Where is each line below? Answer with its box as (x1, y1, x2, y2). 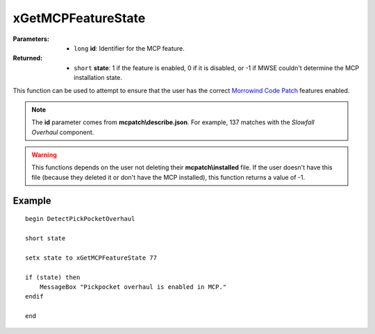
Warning (31, 151, 57, 159)
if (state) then (25, 273, 81, 281)
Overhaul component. (31, 128, 94, 136)
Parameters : (12, 35, 50, 43)
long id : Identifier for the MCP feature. (74, 44, 185, 52)
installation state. (74, 74, 123, 82)
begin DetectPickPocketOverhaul (25, 215, 135, 223)
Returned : (12, 54, 43, 62)
